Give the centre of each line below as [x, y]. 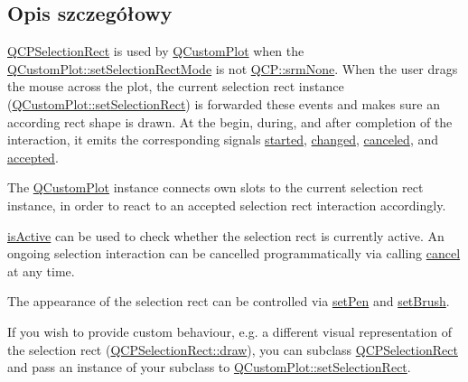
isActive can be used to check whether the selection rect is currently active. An [226, 235]
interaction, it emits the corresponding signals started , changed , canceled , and [223, 140]
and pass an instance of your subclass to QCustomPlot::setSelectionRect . [209, 367]
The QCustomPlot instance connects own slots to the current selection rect [215, 187]
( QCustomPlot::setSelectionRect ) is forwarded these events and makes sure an [224, 103]
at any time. [41, 270]
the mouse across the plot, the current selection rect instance [176, 86]
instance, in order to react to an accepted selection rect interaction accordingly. [227, 205]
